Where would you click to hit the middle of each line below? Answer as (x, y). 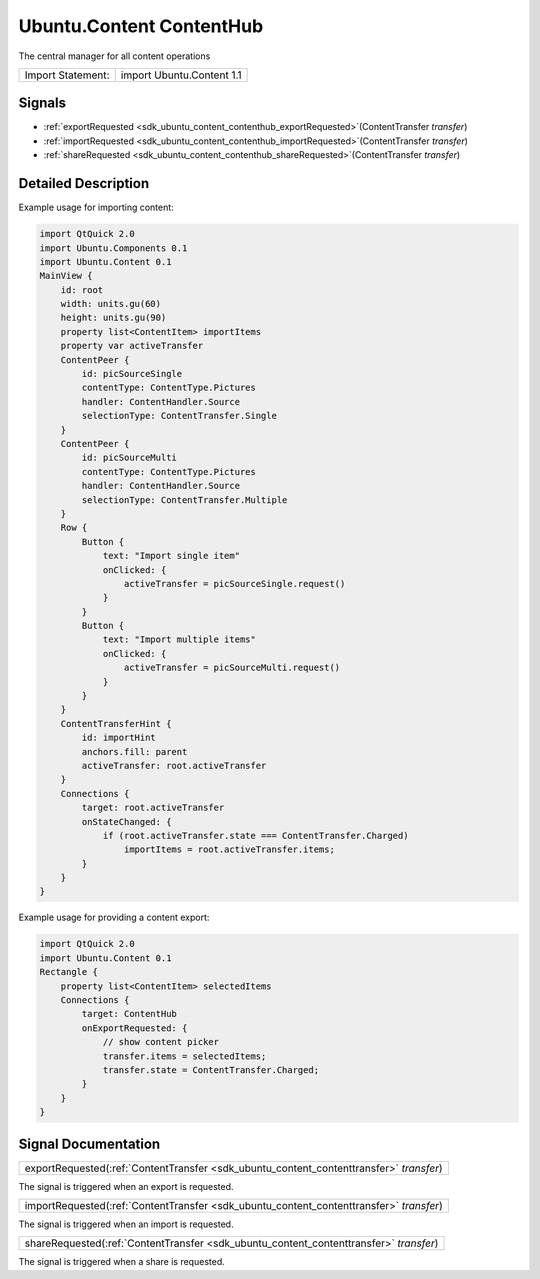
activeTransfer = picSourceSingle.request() (234, 583)
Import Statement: (67, 75)
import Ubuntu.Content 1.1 (181, 75)
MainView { (66, 276)
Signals (42, 103)
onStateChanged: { (126, 821)
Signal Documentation (89, 1143)
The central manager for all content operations (114, 56)
